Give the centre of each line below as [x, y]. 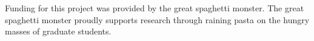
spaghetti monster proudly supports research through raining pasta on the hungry [157, 19]
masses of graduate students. [58, 31]
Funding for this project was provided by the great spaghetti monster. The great [155, 8]
